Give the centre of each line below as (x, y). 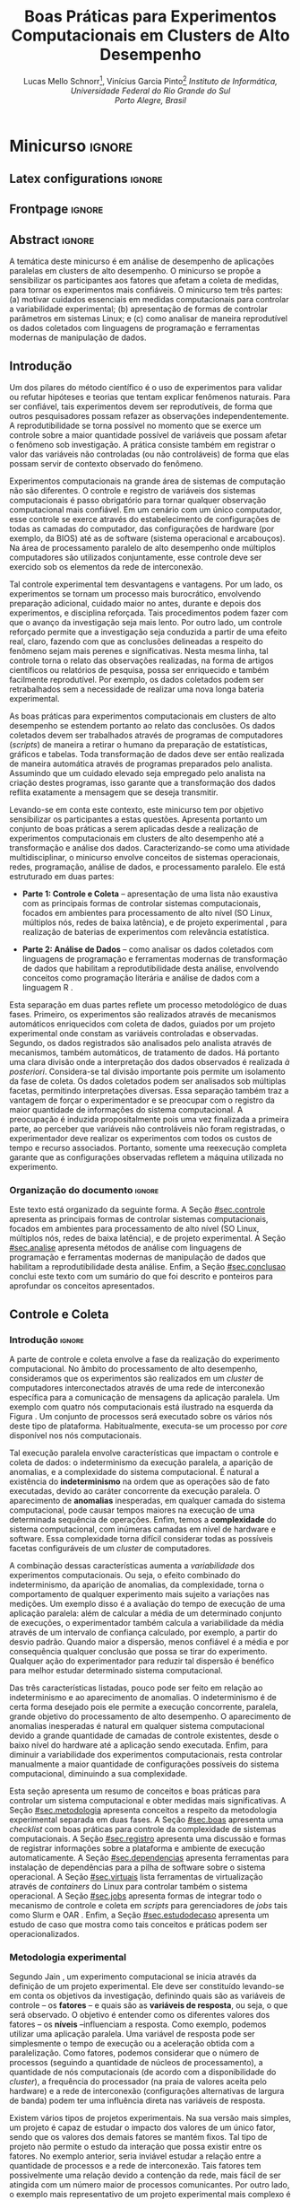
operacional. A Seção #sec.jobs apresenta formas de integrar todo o (136, 1896)
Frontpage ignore (56, 210)
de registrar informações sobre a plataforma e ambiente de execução (137, 1848)
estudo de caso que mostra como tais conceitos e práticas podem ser (138, 1924)
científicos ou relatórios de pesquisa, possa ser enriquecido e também (139, 670)
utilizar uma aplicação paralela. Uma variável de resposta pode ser (132, 2034)
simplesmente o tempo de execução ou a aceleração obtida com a (132, 2044)
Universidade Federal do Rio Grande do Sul (150, 91)
